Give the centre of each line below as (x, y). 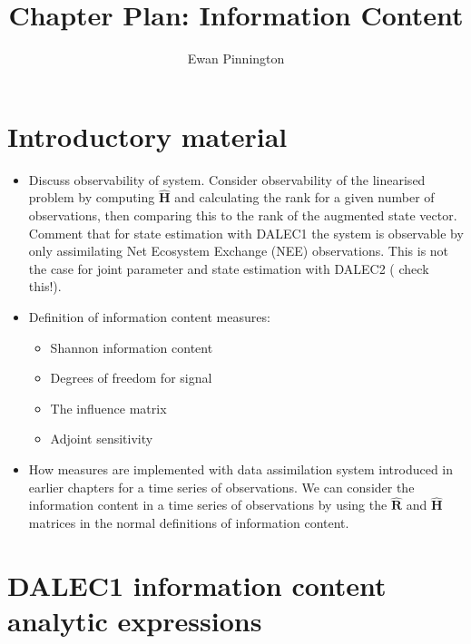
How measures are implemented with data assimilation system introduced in (241, 469)
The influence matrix (108, 408)
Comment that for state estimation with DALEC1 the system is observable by (246, 233)
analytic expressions (135, 620)
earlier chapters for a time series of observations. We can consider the (221, 487)
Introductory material (147, 136)
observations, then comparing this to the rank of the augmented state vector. (243, 215)
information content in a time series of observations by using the (208, 505)
